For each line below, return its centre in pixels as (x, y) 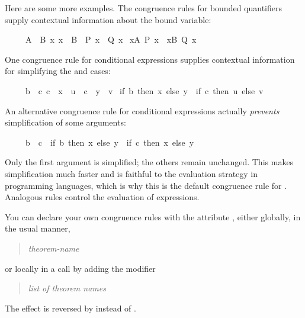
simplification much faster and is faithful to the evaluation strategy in (131, 173)
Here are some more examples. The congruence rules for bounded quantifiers (143, 8)
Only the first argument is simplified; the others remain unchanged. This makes (149, 162)
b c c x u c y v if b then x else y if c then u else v (144, 90)
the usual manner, (38, 228)
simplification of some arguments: (65, 122)
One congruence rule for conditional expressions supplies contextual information (150, 59)
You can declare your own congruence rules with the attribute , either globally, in (153, 216)
